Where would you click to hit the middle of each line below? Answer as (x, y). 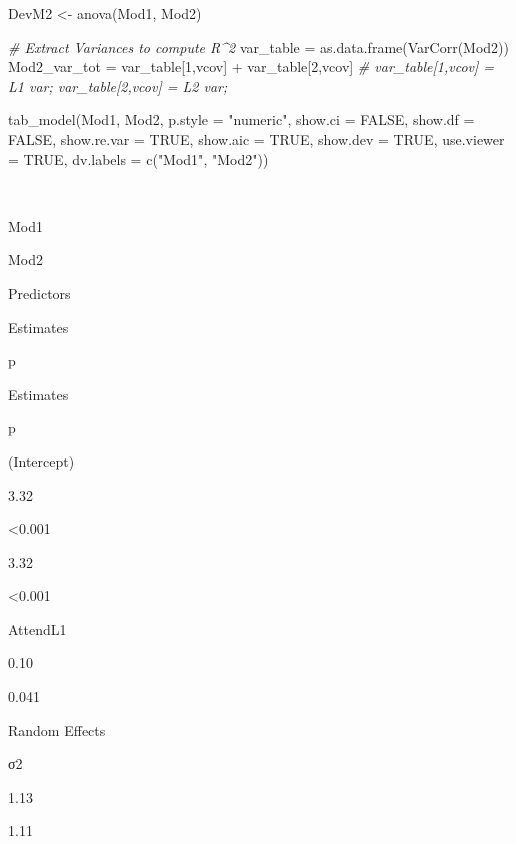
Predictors (39, 292)
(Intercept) (41, 460)
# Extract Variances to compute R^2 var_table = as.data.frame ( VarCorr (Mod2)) (258, 46)
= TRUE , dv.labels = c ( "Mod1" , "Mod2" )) (138, 158)
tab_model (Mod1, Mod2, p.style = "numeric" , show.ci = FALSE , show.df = (241, 119)
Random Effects (57, 729)
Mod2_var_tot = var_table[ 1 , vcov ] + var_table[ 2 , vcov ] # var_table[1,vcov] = (251, 66)
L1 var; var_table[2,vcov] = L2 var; (118, 85)
